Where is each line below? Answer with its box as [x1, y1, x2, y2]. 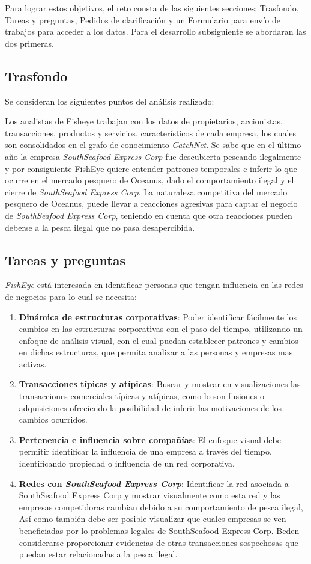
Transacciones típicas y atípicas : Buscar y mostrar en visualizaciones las [19, 378, 301, 390]
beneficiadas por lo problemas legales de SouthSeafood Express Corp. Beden [19, 524, 300, 536]
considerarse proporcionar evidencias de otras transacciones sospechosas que [19, 536, 298, 548]
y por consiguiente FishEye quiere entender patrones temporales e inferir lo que [5, 162, 297, 174]
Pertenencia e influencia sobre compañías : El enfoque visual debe [19, 433, 281, 446]
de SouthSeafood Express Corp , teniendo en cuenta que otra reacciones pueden [5, 209, 292, 221]
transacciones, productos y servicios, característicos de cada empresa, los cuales [5, 126, 297, 139]
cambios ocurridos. [19, 413, 88, 426]
